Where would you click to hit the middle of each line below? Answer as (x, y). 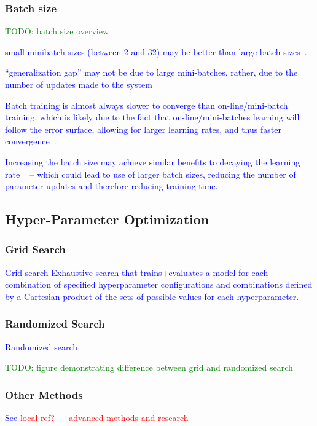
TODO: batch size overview (57, 31)
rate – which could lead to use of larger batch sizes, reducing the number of (151, 174)
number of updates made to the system (79, 84)
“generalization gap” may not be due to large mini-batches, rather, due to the (151, 72)
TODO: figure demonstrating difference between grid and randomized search (149, 367)
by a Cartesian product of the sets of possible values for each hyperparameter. (152, 296)
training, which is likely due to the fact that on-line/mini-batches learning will (152, 117)
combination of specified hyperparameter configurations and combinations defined (159, 284)
